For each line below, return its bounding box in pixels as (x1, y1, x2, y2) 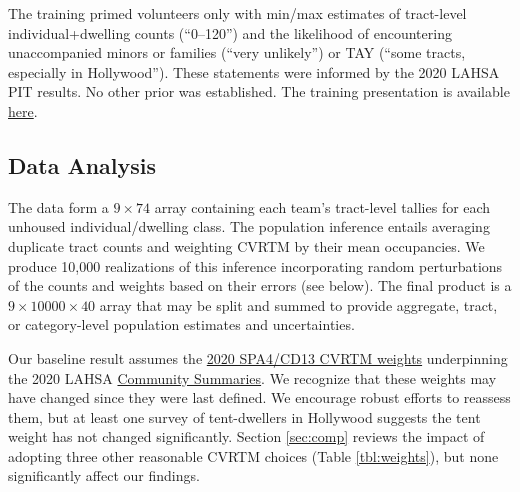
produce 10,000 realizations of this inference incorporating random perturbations (8, 255, 503, 276)
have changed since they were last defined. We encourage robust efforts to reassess (8, 387, 511, 408)
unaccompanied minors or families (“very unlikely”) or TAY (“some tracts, (8, 42, 466, 63)
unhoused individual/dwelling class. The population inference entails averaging (8, 216, 490, 237)
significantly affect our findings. (8, 465, 200, 486)
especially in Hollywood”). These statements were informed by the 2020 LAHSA (8, 61, 500, 82)
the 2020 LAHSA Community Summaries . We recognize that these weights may (8, 367, 497, 388)
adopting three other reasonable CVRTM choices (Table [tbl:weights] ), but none (8, 445, 499, 466)
